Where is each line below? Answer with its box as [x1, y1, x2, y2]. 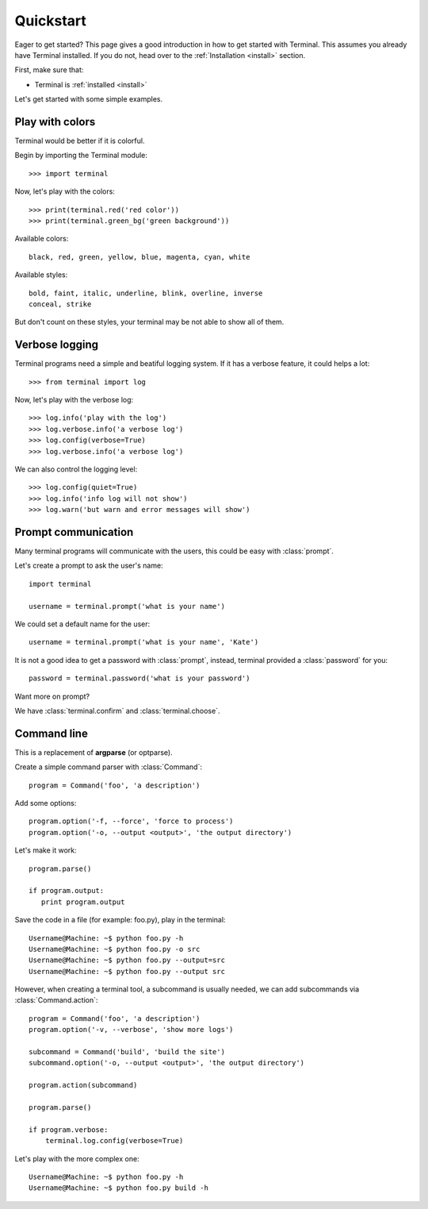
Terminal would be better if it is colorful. [14, 136, 145, 146]
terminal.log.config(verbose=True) [44, 1136, 184, 1145]
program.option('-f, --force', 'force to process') [29, 817, 234, 826]
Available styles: [14, 270, 68, 279]
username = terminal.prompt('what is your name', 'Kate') [29, 637, 259, 647]
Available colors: [14, 234, 69, 244]
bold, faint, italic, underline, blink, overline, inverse [29, 288, 263, 298]
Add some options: [14, 799, 77, 808]
